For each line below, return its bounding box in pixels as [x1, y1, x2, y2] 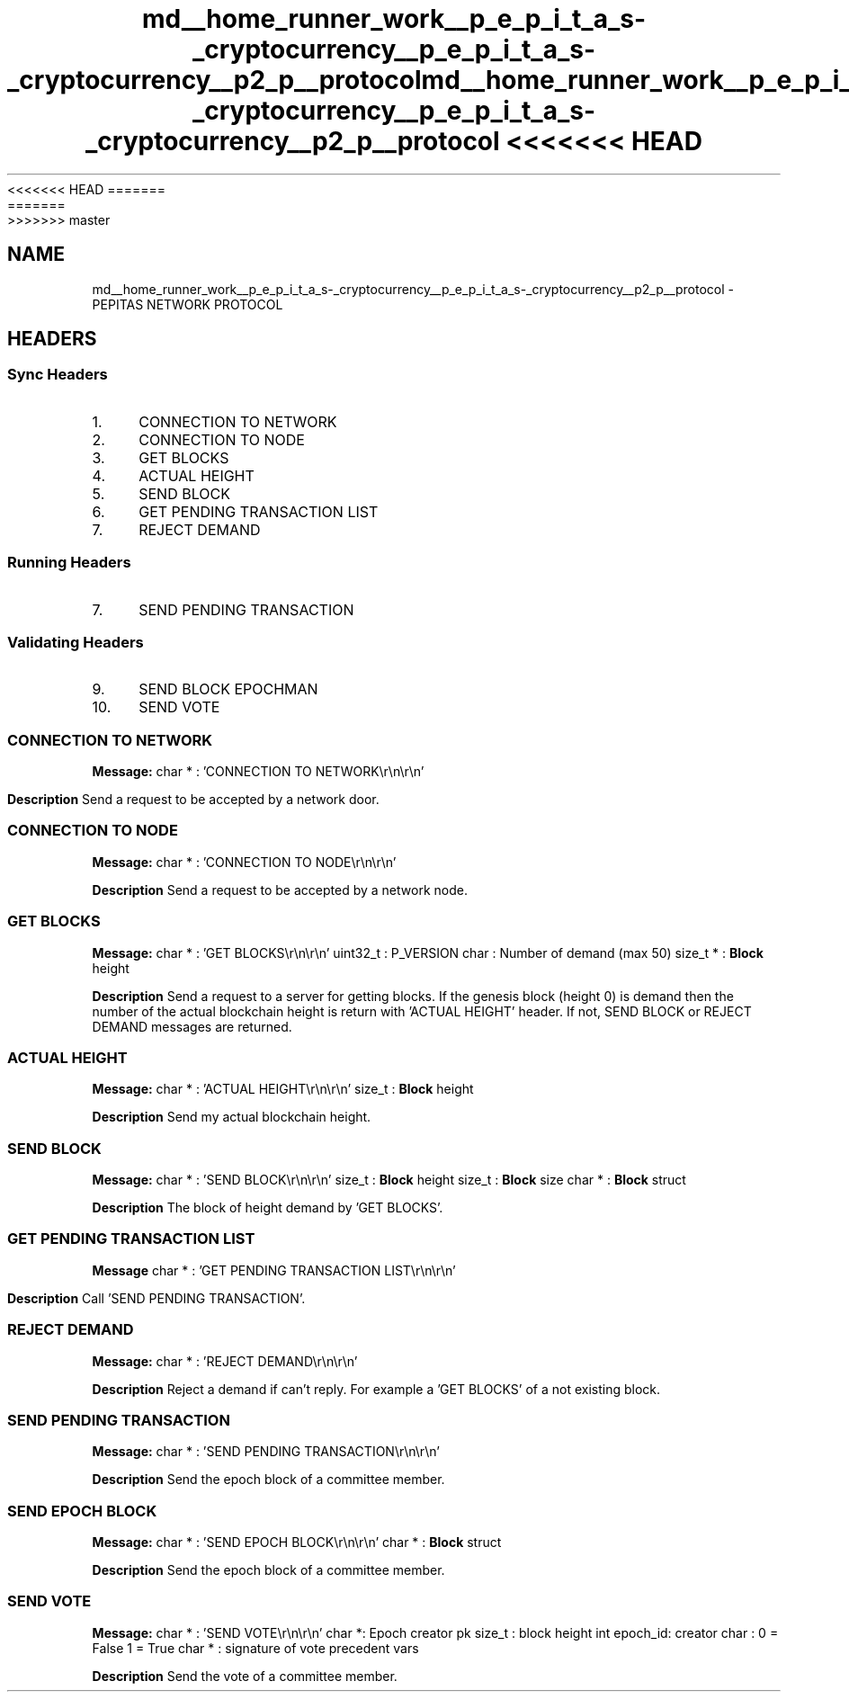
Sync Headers [7, 365, 108, 384]
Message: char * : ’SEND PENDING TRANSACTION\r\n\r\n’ [92, 1444, 440, 1460]
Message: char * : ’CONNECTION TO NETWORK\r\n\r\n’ [92, 764, 424, 780]
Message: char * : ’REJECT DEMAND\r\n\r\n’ [92, 1353, 358, 1369]
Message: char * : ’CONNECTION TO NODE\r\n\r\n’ [92, 854, 397, 870]
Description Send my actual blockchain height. [92, 1109, 371, 1125]
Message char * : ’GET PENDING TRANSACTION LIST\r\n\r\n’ [92, 1262, 456, 1278]
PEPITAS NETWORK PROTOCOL [92, 296, 283, 312]
